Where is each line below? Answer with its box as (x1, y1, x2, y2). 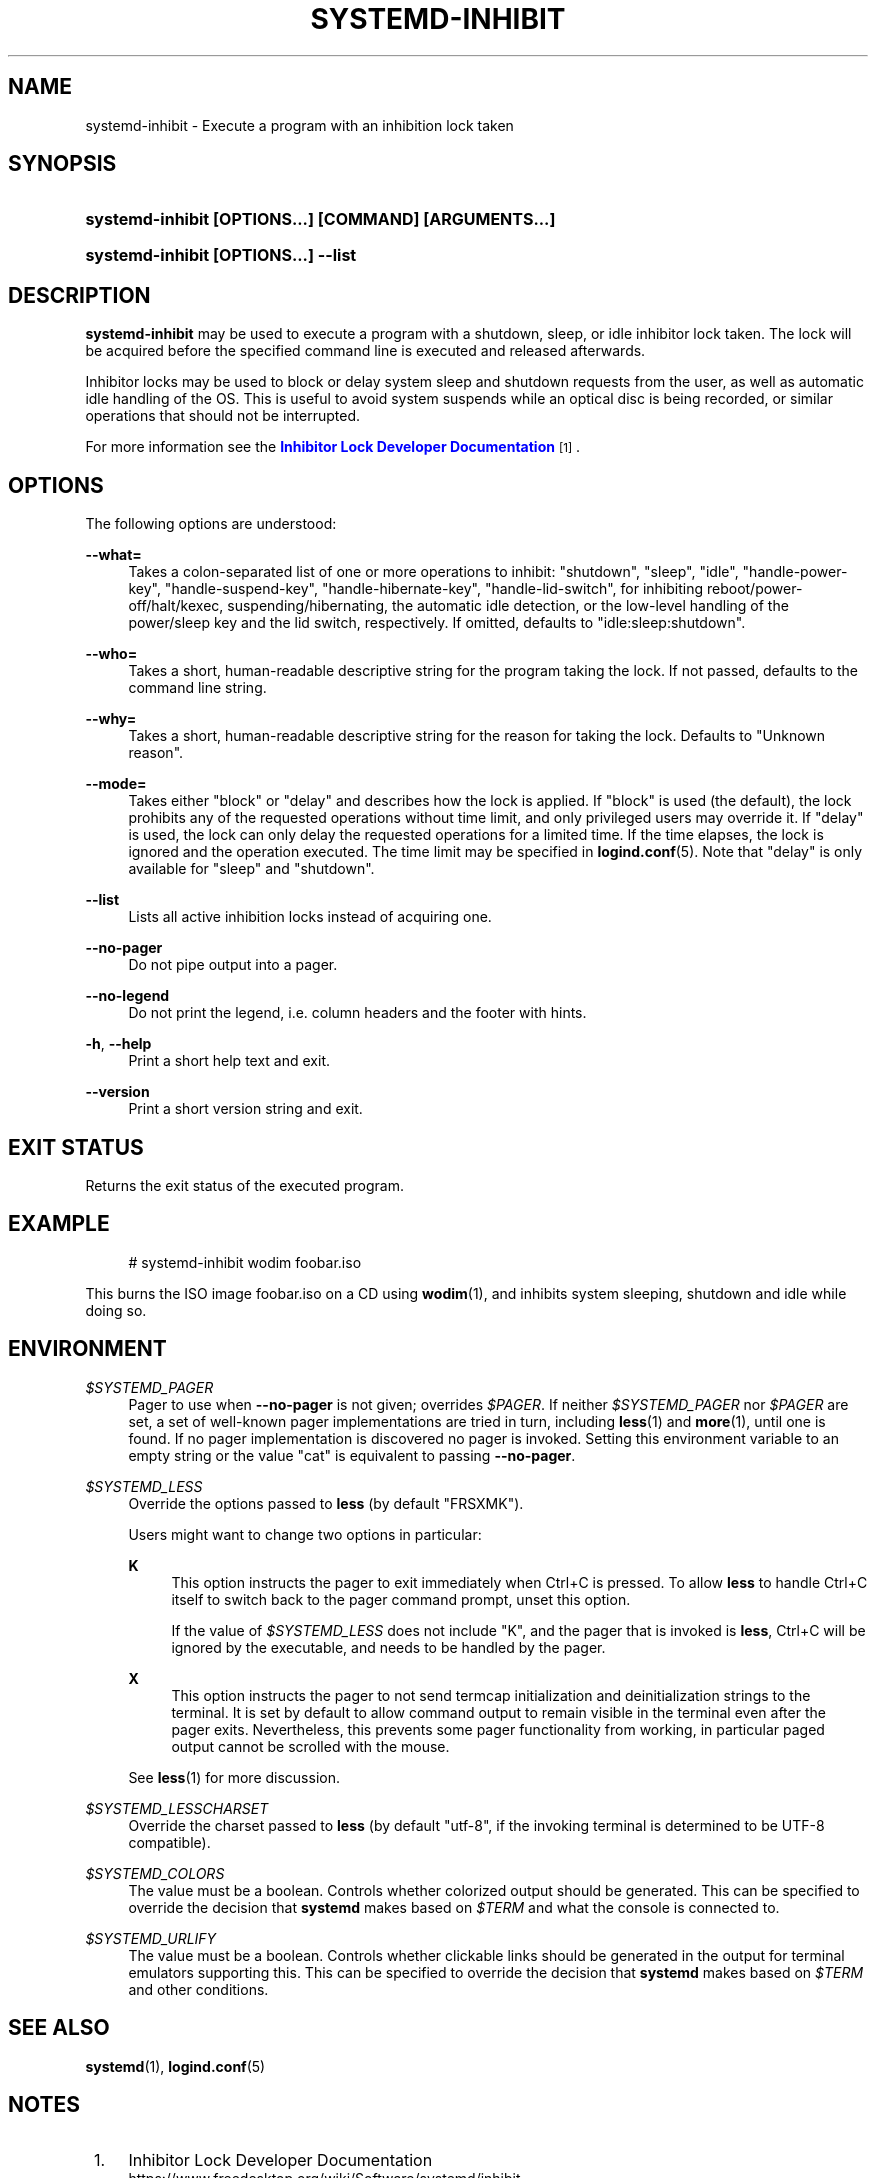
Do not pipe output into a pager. (128, 956, 338, 974)
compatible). (128, 1833, 211, 1851)
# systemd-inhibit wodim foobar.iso (128, 1253, 362, 1271)
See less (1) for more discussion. (128, 1768, 340, 1786)
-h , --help (85, 1035, 152, 1053)
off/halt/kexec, (128, 597, 224, 615)
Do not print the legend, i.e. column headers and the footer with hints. (128, 1004, 587, 1022)
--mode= (85, 775, 147, 793)
